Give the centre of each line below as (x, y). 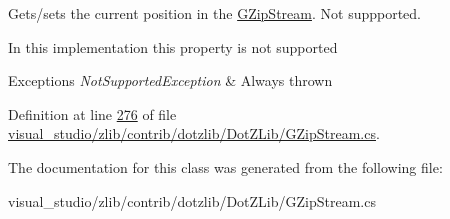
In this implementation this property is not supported (173, 46)
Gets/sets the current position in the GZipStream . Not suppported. (215, 13)
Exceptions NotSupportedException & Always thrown (170, 80)
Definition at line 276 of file (92, 113)
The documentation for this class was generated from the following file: (225, 166)
